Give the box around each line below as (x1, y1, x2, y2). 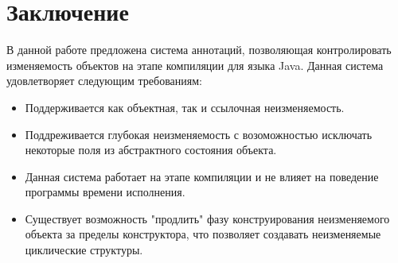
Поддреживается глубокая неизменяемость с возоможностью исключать (25, 126, 373, 142)
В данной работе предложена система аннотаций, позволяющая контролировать (6, 41, 392, 58)
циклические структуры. (25, 242, 143, 258)
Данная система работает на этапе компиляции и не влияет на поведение (25, 168, 379, 184)
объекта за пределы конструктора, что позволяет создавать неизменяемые (25, 226, 381, 242)
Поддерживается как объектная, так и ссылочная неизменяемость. (25, 99, 345, 115)
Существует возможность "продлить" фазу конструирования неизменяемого (25, 210, 390, 226)
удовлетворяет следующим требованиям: (6, 72, 202, 89)
